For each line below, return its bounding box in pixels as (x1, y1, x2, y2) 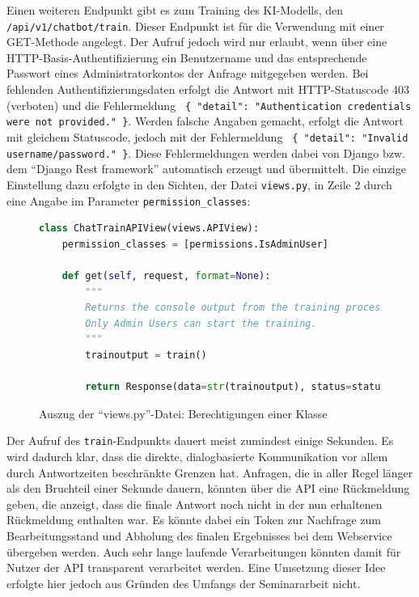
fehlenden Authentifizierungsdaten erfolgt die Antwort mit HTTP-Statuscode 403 (6, 81, 409, 98)
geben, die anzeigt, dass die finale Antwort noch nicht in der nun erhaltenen (6, 495, 383, 512)
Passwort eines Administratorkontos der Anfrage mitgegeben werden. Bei (6, 65, 369, 82)
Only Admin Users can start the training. (85, 317, 317, 329)
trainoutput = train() (85, 349, 207, 361)
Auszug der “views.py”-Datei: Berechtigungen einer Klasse (39, 404, 328, 421)
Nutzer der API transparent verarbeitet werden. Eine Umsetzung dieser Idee (6, 559, 386, 576)
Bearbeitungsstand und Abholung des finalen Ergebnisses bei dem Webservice (6, 527, 392, 544)
